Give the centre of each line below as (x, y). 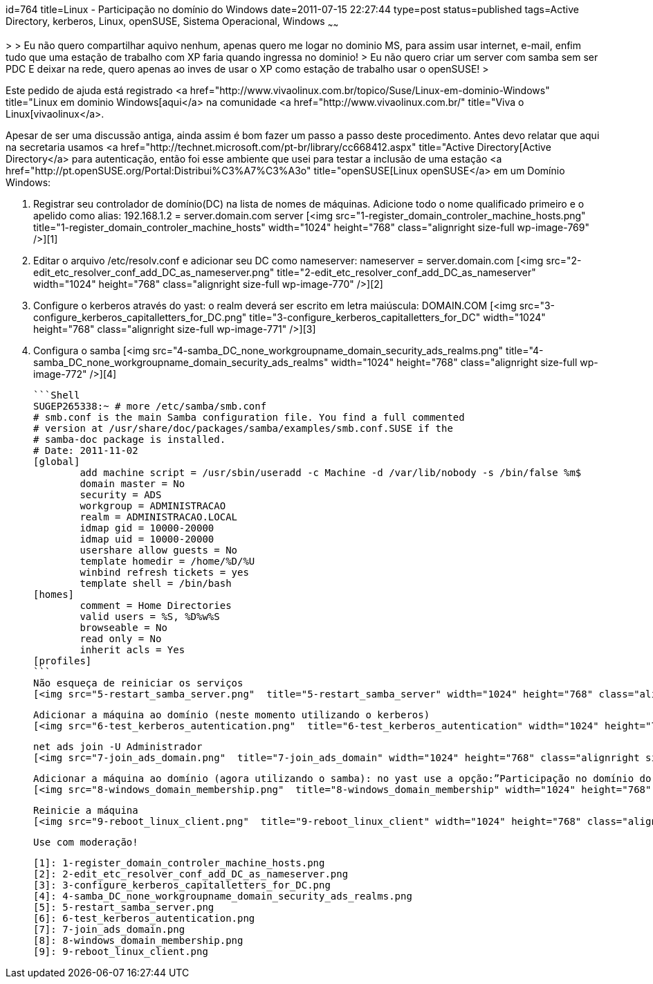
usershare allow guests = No (159, 550)
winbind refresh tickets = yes (164, 572)
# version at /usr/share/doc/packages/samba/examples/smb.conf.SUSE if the (243, 428)
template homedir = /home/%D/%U (167, 561)
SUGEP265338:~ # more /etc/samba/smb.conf (150, 406)
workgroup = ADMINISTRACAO (153, 505)
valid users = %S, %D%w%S (150, 616)
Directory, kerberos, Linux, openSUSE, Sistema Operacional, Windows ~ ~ (172, 22)
